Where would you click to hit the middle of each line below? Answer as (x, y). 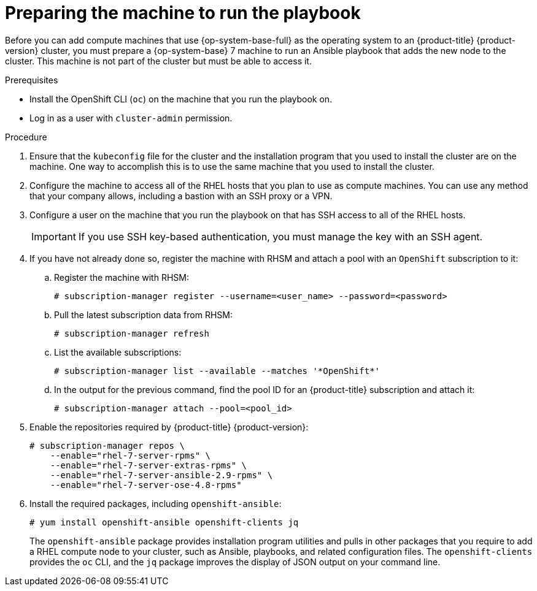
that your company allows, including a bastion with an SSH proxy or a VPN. (181, 196)
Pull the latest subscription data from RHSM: (144, 315)
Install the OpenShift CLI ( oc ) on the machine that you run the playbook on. (181, 99)
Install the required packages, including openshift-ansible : (156, 503)
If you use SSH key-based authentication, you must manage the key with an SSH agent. (280, 236)
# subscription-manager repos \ (107, 445)
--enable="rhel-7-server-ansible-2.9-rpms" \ (161, 475)
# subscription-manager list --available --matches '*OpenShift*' (217, 371)
